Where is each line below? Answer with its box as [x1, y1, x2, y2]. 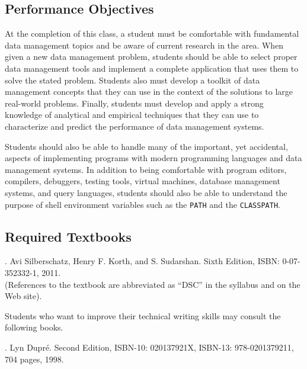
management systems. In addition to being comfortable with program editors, [5, 163, 287, 175]
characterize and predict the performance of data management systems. [5, 120, 264, 132]
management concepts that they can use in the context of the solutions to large [5, 85, 293, 98]
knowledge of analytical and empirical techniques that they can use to [5, 108, 259, 121]
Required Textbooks [5, 227, 132, 245]
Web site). [5, 290, 42, 302]
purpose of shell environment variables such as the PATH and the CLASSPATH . [5, 198, 280, 210]
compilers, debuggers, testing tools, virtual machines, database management [5, 175, 280, 187]
